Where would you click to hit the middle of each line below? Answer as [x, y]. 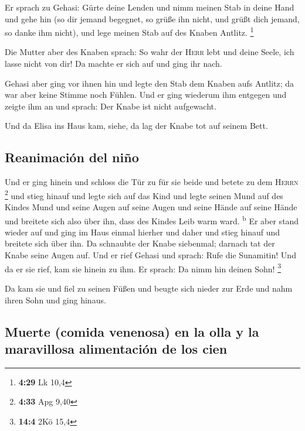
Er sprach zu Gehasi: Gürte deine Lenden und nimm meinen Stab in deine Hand [150, 7]
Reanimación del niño [72, 157]
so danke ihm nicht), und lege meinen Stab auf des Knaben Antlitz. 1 [129, 31]
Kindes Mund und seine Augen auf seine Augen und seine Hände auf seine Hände [151, 207]
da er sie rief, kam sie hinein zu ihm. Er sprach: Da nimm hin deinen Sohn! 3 [143, 268]
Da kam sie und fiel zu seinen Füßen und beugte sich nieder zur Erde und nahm [149, 288]
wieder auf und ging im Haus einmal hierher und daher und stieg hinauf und [142, 232]
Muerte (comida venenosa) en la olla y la [132, 331]
